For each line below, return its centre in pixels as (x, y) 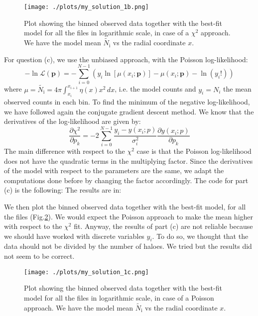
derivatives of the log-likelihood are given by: (72, 121)
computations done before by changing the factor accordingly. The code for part (126, 180)
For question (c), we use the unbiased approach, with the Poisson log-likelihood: (126, 59)
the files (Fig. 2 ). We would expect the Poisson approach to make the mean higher (129, 216)
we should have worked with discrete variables (74, 236)
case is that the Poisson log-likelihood (194, 151)
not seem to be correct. (39, 256)
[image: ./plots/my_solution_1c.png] (86, 272)
